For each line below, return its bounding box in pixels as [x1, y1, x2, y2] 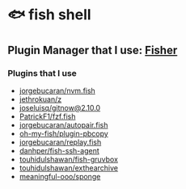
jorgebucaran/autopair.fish [19, 120, 108, 129]
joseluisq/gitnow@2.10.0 [19, 103, 101, 112]
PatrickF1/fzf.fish [19, 111, 76, 121]
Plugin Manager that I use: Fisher [7, 43, 178, 57]
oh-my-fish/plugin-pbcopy [19, 128, 108, 138]
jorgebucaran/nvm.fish [19, 86, 96, 95]
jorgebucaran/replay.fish [19, 137, 102, 147]
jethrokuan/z [19, 94, 62, 104]
